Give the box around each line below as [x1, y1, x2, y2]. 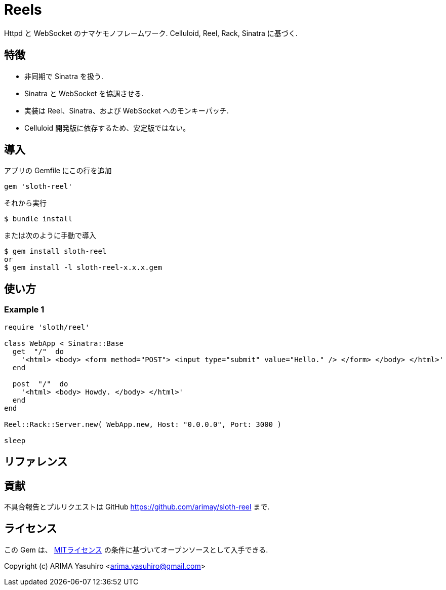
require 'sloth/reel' [4, 323, 90, 331]
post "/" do [12, 379, 68, 388]
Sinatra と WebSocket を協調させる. [24, 89, 144, 98]
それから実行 [4, 199, 47, 208]
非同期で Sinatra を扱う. [24, 71, 104, 81]
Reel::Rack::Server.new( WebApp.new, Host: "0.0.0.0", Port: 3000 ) [4, 420, 281, 428]
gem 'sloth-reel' [4, 182, 72, 191]
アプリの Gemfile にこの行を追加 [4, 166, 112, 175]
